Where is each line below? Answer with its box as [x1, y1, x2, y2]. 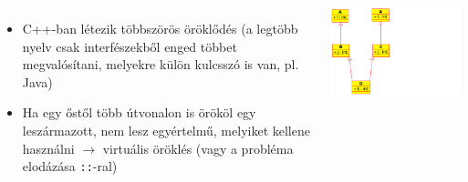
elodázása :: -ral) [22, 157, 118, 176]
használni [22, 138, 75, 157]
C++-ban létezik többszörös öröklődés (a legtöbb [22, 19, 298, 37]
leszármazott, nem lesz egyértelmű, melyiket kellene [22, 120, 310, 139]
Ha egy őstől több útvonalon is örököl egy [22, 103, 256, 122]
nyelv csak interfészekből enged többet [22, 36, 237, 56]
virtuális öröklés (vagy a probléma [102, 138, 294, 157]
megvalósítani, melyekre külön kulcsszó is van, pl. [22, 55, 299, 74]
